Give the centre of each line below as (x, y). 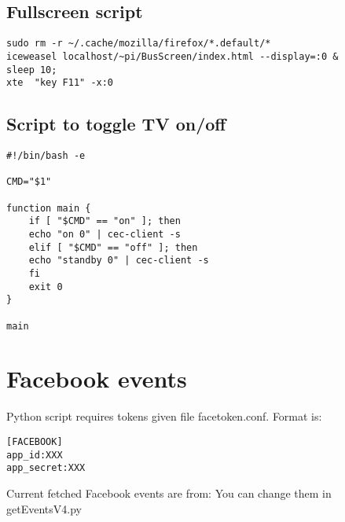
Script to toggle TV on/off (116, 124)
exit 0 (46, 287)
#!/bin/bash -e (46, 156)
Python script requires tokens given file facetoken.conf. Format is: (164, 416)
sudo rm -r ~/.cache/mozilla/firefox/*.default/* (139, 44)
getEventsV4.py (44, 508)
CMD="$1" (29, 182)
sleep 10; (32, 70)
